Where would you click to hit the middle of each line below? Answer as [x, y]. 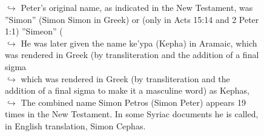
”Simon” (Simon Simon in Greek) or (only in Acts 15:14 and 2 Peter [132, 19]
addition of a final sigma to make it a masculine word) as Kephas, [127, 90]
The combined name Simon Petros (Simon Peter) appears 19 [134, 102]
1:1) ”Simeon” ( [34, 31]
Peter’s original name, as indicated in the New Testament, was [137, 7]
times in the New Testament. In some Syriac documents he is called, [132, 114]
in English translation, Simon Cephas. [75, 125]
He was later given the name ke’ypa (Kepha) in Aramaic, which [139, 43]
